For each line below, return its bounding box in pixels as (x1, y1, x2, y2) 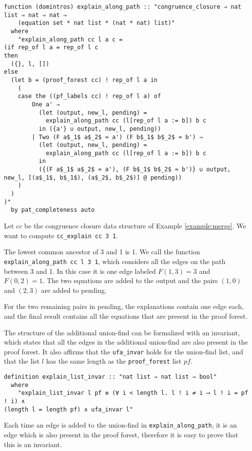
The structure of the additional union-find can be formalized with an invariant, (4, 327, 240, 337)
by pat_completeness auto (11, 206, 95, 214)
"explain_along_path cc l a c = (18, 36, 123, 43)
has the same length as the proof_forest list (46, 356, 182, 366)
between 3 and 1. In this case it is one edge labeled (4, 266, 156, 276)
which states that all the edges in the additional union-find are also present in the (4, 337, 248, 347)
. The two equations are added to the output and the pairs (42, 275, 218, 286)
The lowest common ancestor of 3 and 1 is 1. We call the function (4, 246, 200, 257)
